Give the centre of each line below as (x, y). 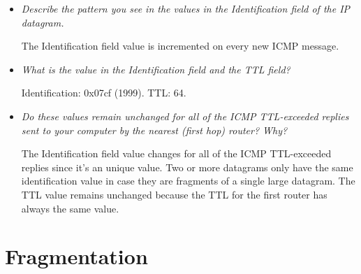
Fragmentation (76, 256)
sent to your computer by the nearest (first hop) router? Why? (154, 130)
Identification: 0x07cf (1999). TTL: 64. (104, 93)
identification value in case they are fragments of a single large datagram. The (188, 181)
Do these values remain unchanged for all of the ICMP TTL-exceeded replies (185, 116)
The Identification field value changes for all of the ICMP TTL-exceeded (176, 153)
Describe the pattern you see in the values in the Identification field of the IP (186, 8)
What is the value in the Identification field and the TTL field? (156, 69)
